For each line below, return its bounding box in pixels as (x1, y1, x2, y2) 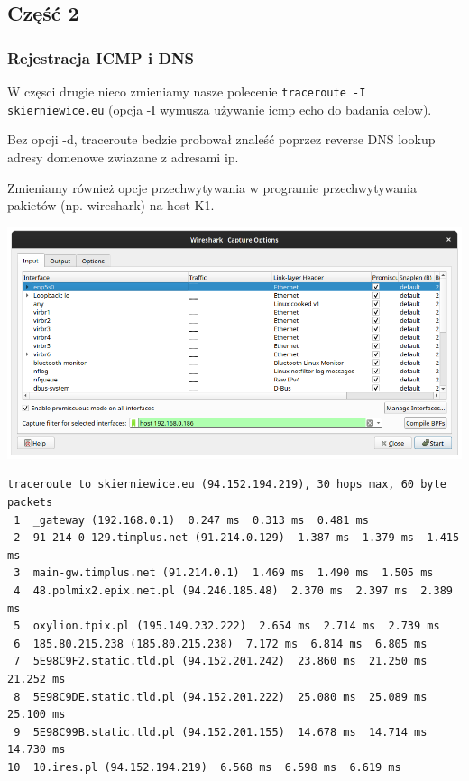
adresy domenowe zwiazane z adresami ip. (7, 147, 239, 166)
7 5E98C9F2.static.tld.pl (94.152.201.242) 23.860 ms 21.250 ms (14, 655, 428, 668)
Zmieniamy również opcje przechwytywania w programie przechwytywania (7, 178, 417, 197)
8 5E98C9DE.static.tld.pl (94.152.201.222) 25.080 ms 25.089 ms (14, 690, 428, 703)
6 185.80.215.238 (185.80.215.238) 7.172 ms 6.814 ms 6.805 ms (14, 637, 428, 650)
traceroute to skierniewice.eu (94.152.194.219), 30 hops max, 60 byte (7, 478, 446, 492)
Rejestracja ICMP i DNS (7, 46, 195, 69)
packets (7, 496, 53, 510)
